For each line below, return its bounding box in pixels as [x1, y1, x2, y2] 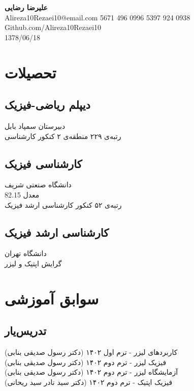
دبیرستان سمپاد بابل [5, 120, 66, 131]
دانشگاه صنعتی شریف [5, 179, 72, 190]
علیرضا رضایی [5, 2, 48, 12]
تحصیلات [5, 62, 56, 82]
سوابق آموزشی [5, 288, 99, 309]
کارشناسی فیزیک [5, 155, 82, 171]
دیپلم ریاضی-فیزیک [5, 97, 90, 113]
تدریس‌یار [5, 323, 47, 339]
